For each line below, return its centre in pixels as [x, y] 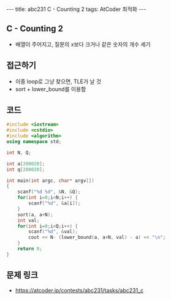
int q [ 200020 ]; [26, 170]
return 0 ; [30, 249]
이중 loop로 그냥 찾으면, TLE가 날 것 [58, 81]
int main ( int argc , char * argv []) [51, 181]
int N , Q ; [19, 152]
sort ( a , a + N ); [35, 215]
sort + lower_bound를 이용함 [51, 89]
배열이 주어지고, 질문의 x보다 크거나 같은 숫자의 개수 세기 [83, 44]
